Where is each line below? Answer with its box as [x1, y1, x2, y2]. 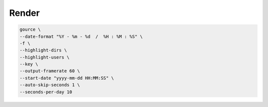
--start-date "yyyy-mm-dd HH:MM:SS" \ [19, 75, 114, 81]
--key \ [19, 61, 38, 67]
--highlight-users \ [19, 54, 69, 60]
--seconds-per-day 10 [19, 89, 72, 95]
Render [9, 7, 40, 18]
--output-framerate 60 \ [19, 68, 80, 74]
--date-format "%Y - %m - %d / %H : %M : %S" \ [19, 34, 143, 39]
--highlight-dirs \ [19, 48, 67, 53]
